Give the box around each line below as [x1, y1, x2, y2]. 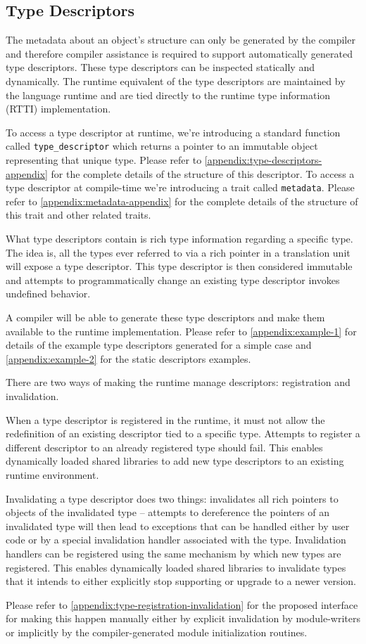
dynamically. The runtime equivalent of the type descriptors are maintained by [6, 73, 346, 88]
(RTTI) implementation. [6, 101, 111, 116]
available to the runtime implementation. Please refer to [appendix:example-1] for [6, 323, 357, 338]
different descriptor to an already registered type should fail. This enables [6, 439, 323, 454]
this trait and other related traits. [6, 207, 151, 222]
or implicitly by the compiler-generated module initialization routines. [6, 624, 308, 639]
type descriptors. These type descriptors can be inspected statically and [6, 60, 315, 75]
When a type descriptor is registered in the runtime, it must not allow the [6, 412, 325, 427]
